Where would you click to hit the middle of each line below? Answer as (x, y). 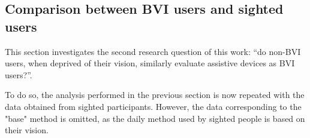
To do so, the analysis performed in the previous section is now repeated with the (155, 95)
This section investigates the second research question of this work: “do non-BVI (153, 51)
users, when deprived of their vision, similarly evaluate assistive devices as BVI (150, 63)
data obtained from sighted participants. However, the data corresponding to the (153, 106)
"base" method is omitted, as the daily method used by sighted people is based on (155, 118)
